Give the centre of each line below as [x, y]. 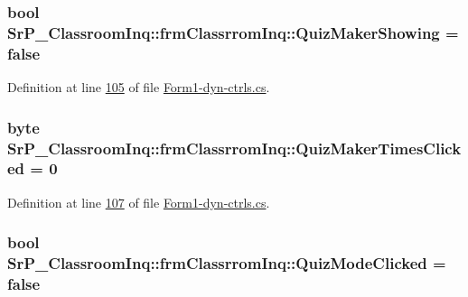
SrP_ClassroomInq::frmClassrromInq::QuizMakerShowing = [233, 32]
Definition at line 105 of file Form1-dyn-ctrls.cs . [139, 87]
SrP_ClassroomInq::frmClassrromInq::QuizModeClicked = [227, 263]
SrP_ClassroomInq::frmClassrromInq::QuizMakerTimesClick [234, 148]
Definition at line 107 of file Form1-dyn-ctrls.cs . [139, 202]
